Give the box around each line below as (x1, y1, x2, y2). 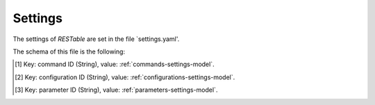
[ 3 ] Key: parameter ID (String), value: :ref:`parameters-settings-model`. (15, 86, 218, 94)
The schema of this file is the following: (12, 47, 125, 56)
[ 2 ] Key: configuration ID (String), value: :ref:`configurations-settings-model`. (15, 73, 235, 81)
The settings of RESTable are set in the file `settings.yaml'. (12, 35, 180, 43)
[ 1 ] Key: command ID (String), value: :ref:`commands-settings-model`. (15, 60, 215, 69)
